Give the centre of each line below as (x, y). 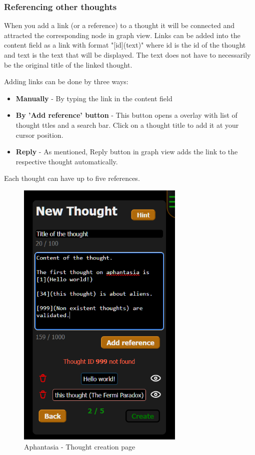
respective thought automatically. (67, 161)
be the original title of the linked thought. (68, 64)
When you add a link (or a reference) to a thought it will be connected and (119, 25)
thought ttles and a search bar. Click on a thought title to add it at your (127, 125)
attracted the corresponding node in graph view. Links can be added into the (122, 35)
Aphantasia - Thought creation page (80, 446)
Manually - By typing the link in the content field (94, 98)
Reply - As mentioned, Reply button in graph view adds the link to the (127, 152)
